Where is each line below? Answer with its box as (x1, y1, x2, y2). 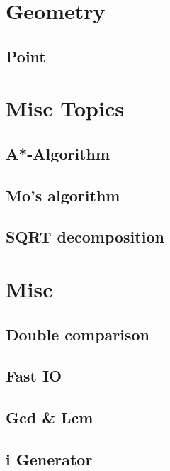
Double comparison (6, 323, 150, 345)
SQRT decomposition (6, 226, 164, 248)
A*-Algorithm (6, 142, 110, 164)
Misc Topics (6, 94, 124, 123)
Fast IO (6, 365, 62, 387)
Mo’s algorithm (6, 184, 120, 206)
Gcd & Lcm (6, 406, 93, 428)
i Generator (6, 448, 93, 470)
